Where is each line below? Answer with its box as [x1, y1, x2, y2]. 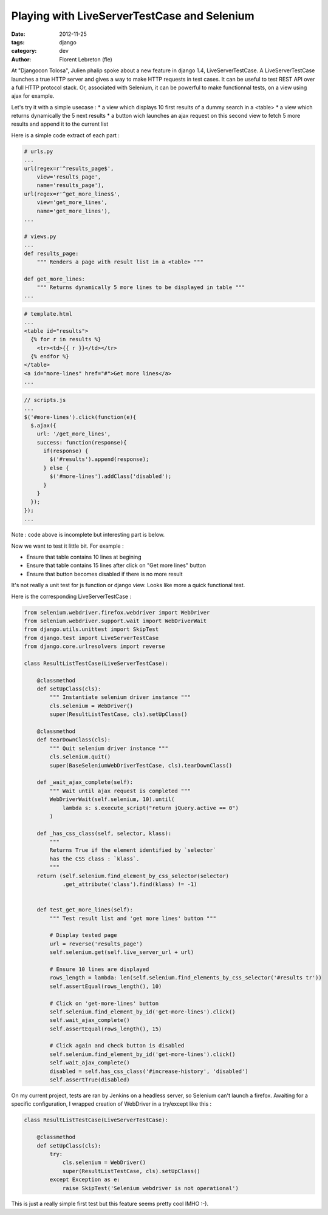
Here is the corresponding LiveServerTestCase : [11, 593, 132, 600]
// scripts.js [24, 396, 66, 403]
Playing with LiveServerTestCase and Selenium [11, 9, 255, 22]
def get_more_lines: [24, 275, 85, 282]
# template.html [24, 310, 73, 318]
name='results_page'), [36, 182, 104, 189]
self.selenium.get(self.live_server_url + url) [49, 949, 194, 956]
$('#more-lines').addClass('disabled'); [49, 473, 172, 480]
